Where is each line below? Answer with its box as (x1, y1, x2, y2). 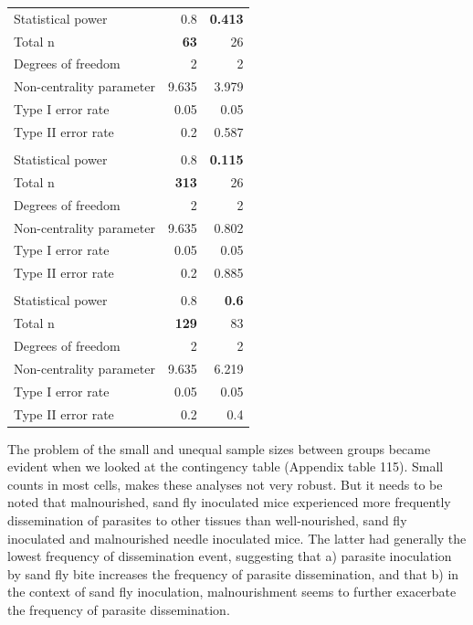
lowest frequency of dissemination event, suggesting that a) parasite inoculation (7, 546, 452, 566)
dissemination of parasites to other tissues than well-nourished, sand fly (7, 511, 407, 530)
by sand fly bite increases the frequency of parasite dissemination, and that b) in (7, 564, 459, 583)
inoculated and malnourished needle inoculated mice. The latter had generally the (7, 528, 467, 547)
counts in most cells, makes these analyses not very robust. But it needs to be (7, 474, 443, 493)
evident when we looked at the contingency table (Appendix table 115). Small (7, 457, 444, 476)
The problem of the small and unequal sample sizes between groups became (7, 439, 431, 458)
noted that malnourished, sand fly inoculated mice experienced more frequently (7, 493, 451, 512)
